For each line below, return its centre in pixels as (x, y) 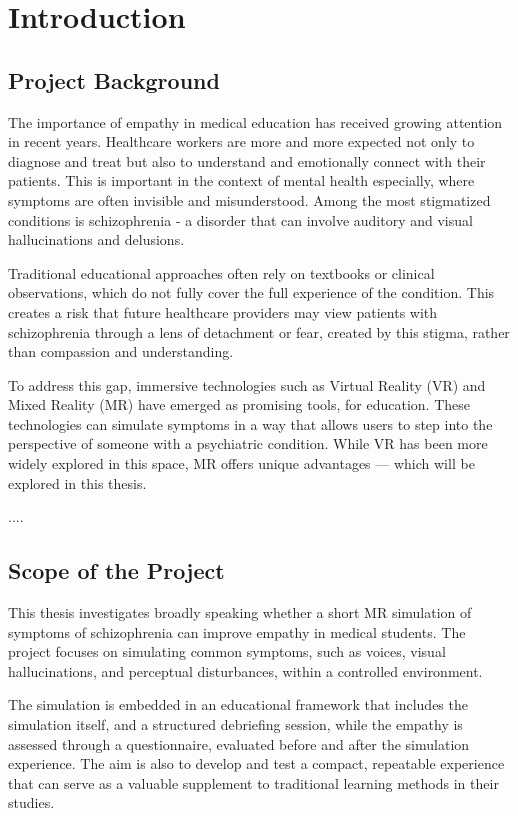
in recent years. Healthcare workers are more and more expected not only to (241, 141)
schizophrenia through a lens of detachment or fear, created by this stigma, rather (259, 331)
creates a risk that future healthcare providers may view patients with (223, 311)
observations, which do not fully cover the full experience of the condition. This (251, 292)
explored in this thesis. (77, 482)
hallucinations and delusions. (96, 239)
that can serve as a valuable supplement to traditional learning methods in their (253, 782)
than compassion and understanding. (121, 351)
